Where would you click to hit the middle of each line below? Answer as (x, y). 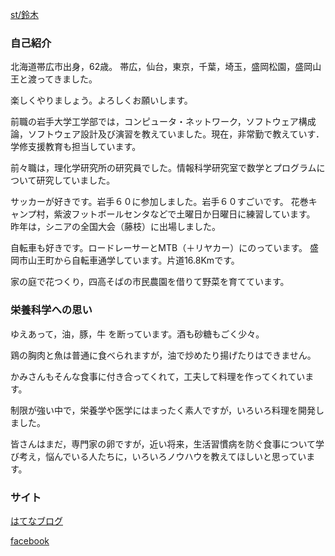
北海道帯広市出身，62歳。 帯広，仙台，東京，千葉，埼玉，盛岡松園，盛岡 (161, 67)
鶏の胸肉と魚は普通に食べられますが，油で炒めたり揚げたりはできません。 (163, 355)
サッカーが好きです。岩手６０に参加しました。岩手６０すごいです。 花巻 (159, 202)
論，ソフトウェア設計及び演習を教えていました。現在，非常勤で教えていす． (167, 134)
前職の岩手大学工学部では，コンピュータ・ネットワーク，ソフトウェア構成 (163, 122)
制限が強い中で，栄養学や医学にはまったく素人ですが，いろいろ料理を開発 (163, 410)
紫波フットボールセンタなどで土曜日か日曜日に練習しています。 (184, 214)
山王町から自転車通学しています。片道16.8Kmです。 (133, 260)
